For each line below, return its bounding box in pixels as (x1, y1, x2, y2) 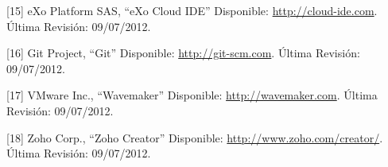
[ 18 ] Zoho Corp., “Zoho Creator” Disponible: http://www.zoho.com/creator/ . (6, 129, 383, 146)
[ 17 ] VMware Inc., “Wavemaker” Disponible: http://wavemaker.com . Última (6, 87, 378, 103)
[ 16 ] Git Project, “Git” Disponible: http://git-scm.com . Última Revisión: (6, 45, 360, 61)
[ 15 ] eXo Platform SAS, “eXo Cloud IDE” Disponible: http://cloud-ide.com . (6, 2, 378, 18)
